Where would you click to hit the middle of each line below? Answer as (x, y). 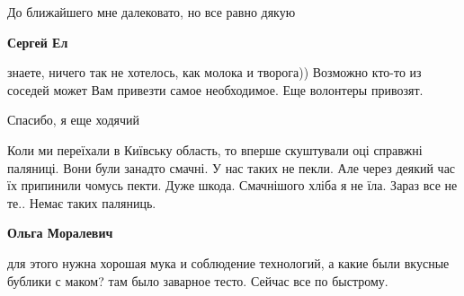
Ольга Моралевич (60, 233)
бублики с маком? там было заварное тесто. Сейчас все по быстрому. (198, 280)
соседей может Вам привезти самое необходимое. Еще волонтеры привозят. (215, 89)
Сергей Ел (38, 42)
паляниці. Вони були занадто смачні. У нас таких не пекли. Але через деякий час (232, 167)
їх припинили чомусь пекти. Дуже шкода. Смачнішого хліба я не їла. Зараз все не (232, 185)
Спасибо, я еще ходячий (74, 120)
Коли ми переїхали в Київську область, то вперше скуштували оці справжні (215, 149)
